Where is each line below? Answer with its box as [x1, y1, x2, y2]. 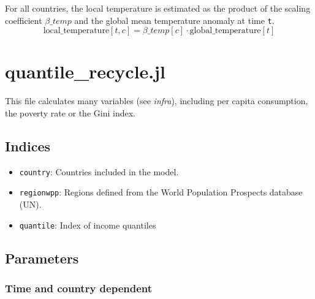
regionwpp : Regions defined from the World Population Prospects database [19, 186, 303, 199]
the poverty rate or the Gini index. [5, 106, 135, 119]
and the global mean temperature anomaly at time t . [74, 13, 275, 26]
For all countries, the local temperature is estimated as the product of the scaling [5, 2, 311, 14]
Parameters [5, 248, 79, 267]
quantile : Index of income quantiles [19, 218, 156, 231]
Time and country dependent [5, 281, 153, 296]
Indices [5, 136, 51, 155]
